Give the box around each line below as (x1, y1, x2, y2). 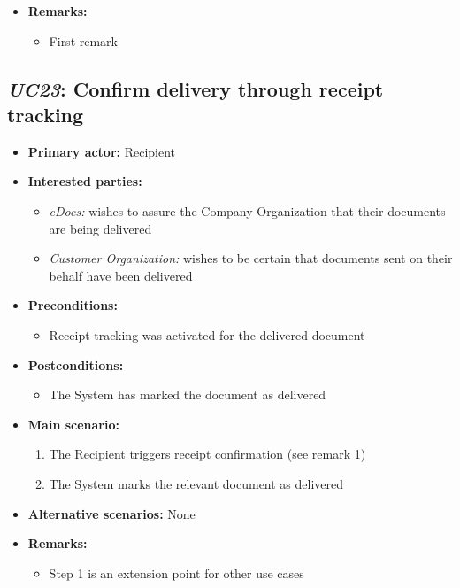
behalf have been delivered (49, 266, 193, 284)
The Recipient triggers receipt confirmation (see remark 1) (49, 445, 366, 463)
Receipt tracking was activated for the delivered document (49, 325, 365, 344)
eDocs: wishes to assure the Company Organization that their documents (49, 201, 446, 220)
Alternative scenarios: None (27, 504, 195, 522)
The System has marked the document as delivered (49, 385, 326, 404)
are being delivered (49, 219, 152, 237)
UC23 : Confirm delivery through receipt (7, 74, 384, 102)
